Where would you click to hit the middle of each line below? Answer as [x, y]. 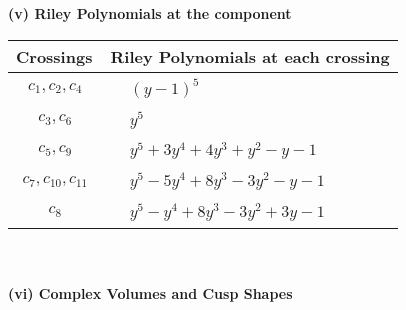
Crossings [54, 56]
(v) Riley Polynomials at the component [150, 13]
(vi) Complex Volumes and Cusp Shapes [150, 293]
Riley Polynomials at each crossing [250, 56]
